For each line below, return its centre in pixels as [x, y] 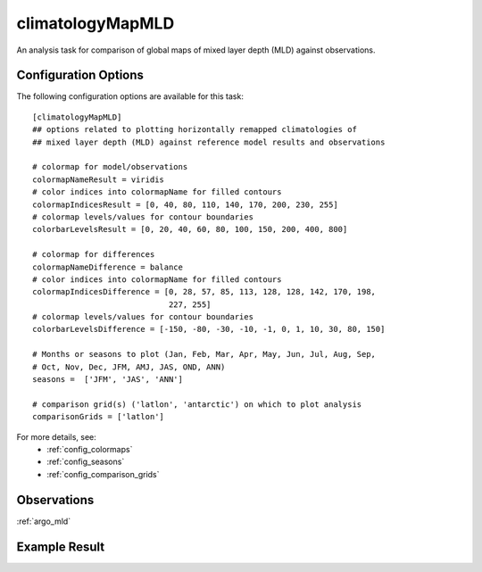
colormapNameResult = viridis [99, 179]
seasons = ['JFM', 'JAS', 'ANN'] [108, 380]
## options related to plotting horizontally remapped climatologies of [195, 130]
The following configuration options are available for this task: [130, 96]
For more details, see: [57, 436]
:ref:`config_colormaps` [90, 449]
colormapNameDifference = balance [108, 267]
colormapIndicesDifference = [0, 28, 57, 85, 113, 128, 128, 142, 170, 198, [204, 292]
